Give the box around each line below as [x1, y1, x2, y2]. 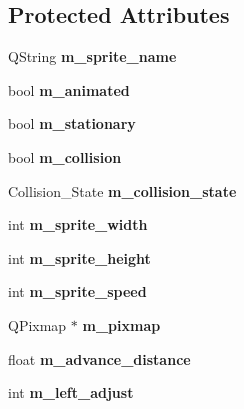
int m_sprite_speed [8, 281, 147, 302]
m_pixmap [82, 314, 161, 335]
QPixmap [8, 314, 67, 335]
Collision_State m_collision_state [8, 180, 237, 201]
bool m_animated [8, 79, 130, 100]
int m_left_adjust [8, 382, 134, 403]
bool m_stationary [8, 113, 136, 134]
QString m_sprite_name [8, 46, 177, 67]
